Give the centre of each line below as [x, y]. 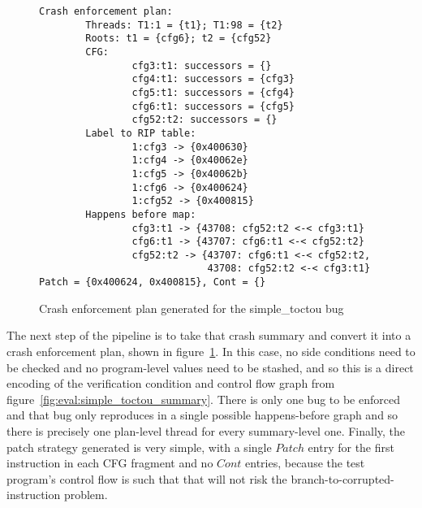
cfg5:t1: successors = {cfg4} [213, 92]
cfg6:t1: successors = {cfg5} [213, 106]
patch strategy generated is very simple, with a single [139, 447]
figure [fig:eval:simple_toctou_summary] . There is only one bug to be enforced [203, 399]
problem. [86, 495]
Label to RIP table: [141, 133]
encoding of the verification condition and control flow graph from [171, 383]
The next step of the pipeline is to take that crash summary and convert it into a [209, 335]
